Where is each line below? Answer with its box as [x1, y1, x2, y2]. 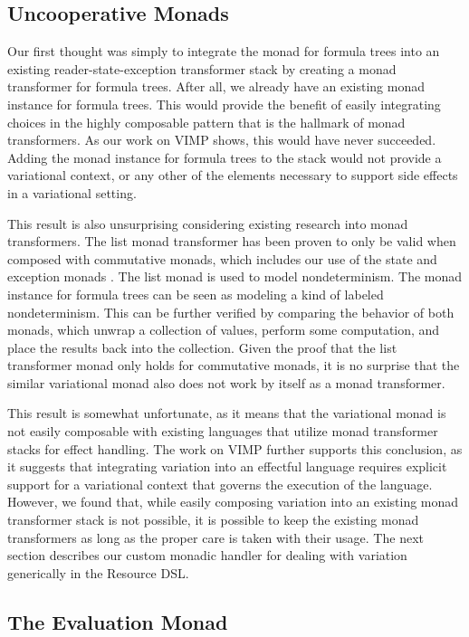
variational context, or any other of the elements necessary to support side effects [7, 166, 458, 185]
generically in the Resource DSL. [7, 563, 189, 582]
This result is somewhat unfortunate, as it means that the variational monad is [7, 404, 446, 423]
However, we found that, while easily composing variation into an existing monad [7, 492, 459, 511]
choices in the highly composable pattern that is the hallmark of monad [7, 112, 406, 131]
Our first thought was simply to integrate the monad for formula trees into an [7, 42, 440, 61]
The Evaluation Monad [7, 607, 228, 635]
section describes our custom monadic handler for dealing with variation [7, 546, 407, 565]
